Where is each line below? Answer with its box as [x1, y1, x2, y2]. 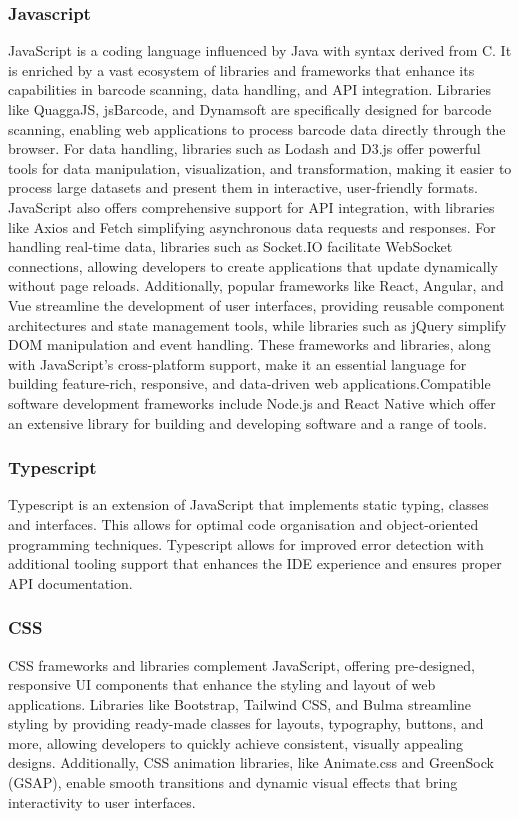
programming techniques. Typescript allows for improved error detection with [8, 533, 484, 554]
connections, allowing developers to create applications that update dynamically [8, 255, 498, 276]
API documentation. [8, 572, 133, 593]
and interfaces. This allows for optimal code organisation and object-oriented [8, 513, 479, 534]
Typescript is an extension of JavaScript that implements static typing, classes [8, 494, 489, 515]
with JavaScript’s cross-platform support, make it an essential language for [8, 353, 467, 374]
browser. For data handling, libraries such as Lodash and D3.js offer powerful [8, 138, 481, 159]
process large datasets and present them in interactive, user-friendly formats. [8, 177, 478, 198]
